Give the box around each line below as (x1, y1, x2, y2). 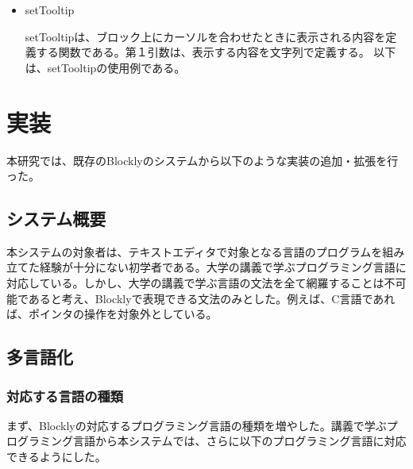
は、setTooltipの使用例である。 (25, 59, 186, 75)
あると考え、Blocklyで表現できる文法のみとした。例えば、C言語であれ (28, 290, 396, 306)
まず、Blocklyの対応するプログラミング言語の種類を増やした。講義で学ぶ (6, 417, 387, 433)
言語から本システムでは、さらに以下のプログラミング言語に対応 (72, 432, 407, 449)
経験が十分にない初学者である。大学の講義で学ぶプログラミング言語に (39, 259, 407, 275)
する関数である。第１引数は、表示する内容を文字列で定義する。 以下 (36, 44, 396, 60)
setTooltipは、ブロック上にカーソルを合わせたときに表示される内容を (25, 28, 386, 44)
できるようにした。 (6, 448, 106, 465)
